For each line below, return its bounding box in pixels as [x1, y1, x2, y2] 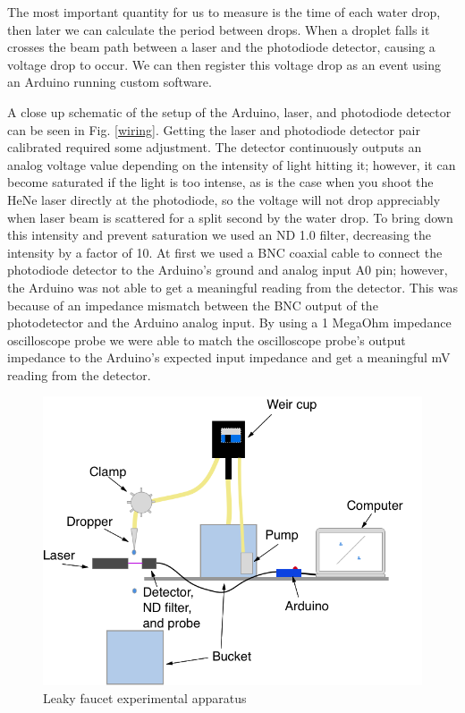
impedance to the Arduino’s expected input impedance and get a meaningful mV [7, 348, 451, 367]
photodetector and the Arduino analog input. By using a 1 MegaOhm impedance [7, 313, 452, 332]
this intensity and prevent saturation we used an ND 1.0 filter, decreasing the [7, 225, 432, 244]
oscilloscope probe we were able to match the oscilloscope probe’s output [7, 330, 406, 349]
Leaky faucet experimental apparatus [43, 688, 247, 707]
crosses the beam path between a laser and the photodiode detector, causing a [7, 38, 435, 56]
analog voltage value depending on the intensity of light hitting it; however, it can [7, 155, 456, 174]
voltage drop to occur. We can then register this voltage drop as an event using [7, 55, 442, 73]
